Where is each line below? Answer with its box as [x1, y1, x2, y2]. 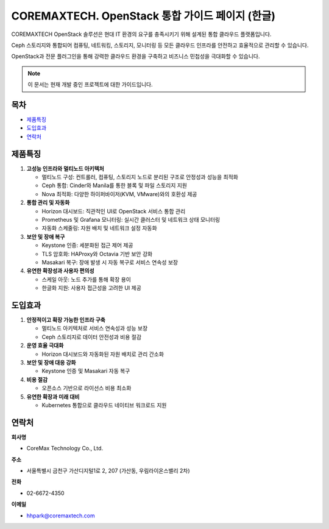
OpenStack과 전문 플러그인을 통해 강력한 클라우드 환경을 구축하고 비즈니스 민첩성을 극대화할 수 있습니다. [11, 52, 260, 60]
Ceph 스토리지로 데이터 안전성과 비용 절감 [41, 333, 142, 341]
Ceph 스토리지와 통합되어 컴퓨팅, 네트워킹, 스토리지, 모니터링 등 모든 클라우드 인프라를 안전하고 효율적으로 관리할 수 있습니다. [11, 41, 309, 49]
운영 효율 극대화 [26, 342, 64, 349]
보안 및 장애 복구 [26, 233, 65, 240]
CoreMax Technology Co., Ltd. [26, 445, 104, 452]
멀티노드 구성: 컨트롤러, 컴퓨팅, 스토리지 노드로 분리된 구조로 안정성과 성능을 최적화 [41, 174, 239, 181]
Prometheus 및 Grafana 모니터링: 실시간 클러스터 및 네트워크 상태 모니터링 [41, 216, 221, 224]
